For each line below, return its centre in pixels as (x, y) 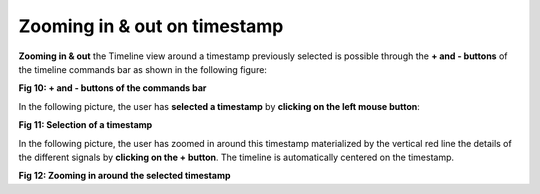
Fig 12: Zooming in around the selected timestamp (124, 176)
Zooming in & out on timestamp (151, 26)
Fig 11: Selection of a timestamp (85, 125)
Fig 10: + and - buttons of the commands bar (112, 88)
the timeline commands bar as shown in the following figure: (142, 69)
